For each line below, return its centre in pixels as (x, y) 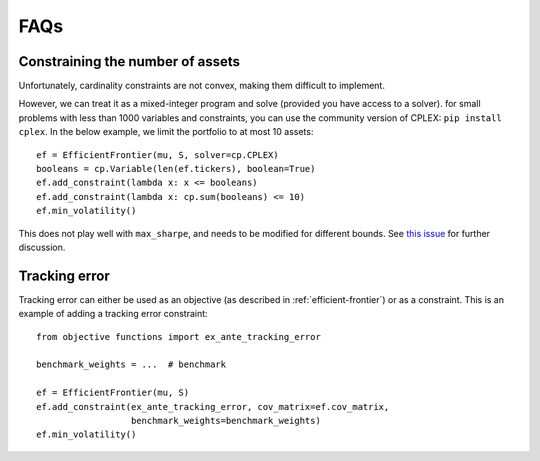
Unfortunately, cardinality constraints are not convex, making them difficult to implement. (201, 86)
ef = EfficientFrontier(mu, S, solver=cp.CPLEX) (157, 154)
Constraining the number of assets (129, 61)
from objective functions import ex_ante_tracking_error (179, 336)
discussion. (42, 247)
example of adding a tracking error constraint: (113, 314)
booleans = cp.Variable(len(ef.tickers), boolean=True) (176, 169)
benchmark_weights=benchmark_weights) (226, 420)
